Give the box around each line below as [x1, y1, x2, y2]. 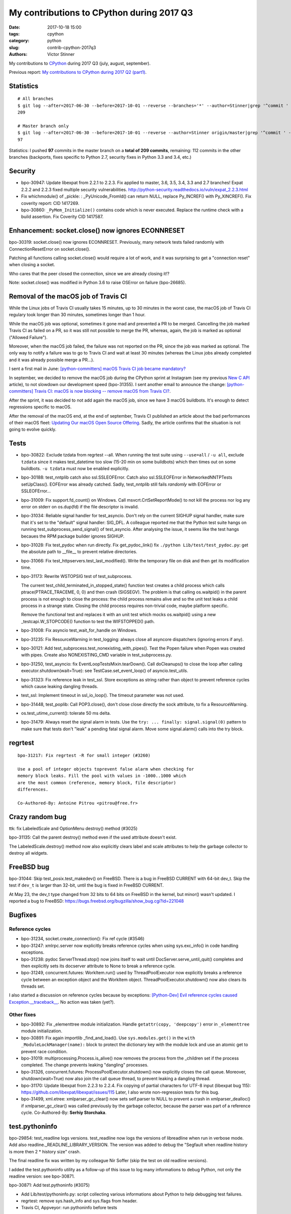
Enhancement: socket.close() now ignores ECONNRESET [9, 226, 185, 235]
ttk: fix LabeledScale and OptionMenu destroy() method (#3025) [9, 826, 138, 831]
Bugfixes [9, 910, 37, 919]
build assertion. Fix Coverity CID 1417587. [21, 214, 104, 219]
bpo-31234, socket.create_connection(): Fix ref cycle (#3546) [21, 936, 145, 942]
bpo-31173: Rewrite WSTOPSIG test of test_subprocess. [21, 573, 132, 579]
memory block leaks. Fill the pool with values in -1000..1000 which [17, 773, 187, 779]
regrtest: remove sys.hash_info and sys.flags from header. [21, 1198, 138, 1204]
